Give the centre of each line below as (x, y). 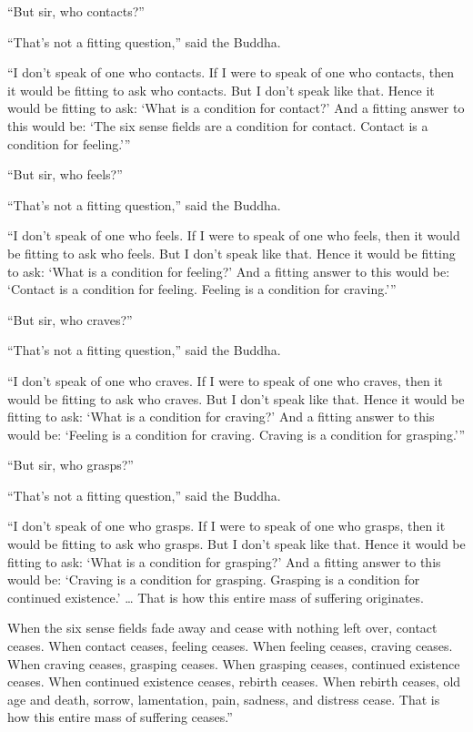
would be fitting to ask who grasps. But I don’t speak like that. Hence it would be (236, 544)
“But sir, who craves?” (70, 319)
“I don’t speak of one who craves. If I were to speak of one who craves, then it (225, 380)
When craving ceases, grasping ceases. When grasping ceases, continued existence (234, 663)
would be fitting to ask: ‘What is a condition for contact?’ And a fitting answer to (236, 108)
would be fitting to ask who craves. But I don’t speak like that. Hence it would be (236, 398)
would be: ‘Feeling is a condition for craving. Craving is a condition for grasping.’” (236, 434)
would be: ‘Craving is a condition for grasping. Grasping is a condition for (214, 579)
